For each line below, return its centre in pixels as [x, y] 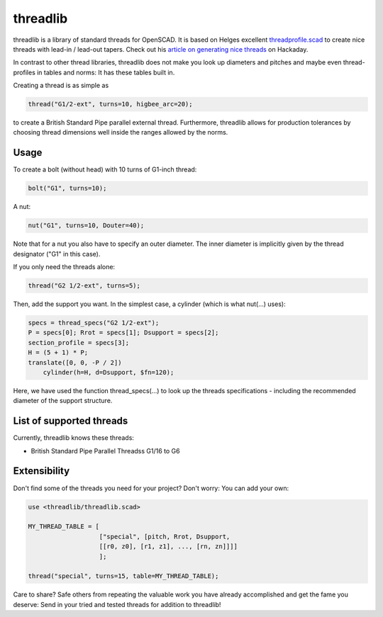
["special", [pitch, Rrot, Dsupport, [165, 536]
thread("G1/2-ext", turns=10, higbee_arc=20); [110, 104]
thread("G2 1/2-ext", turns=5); [84, 286]
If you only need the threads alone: [64, 267]
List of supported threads [71, 421]
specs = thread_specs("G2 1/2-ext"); [94, 323]
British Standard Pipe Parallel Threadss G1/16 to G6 [105, 451]
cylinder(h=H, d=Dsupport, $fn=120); [109, 372]
